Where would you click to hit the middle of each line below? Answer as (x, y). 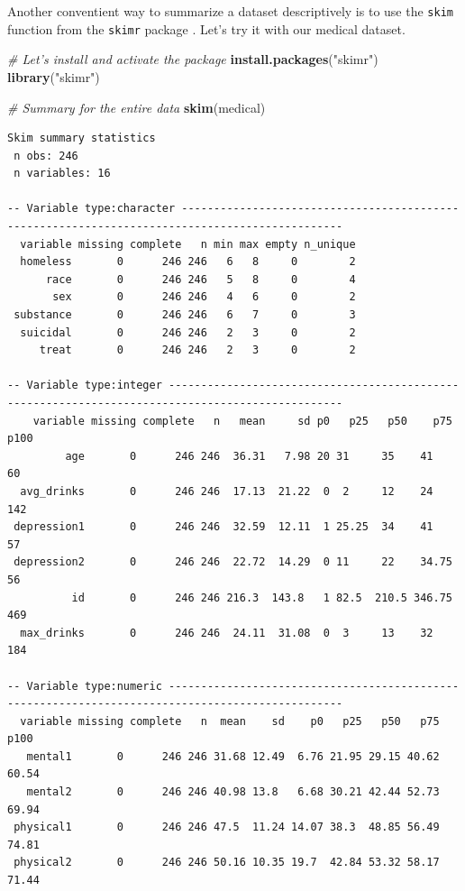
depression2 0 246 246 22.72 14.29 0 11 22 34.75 (233, 562)
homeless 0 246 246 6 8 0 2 (188, 262)
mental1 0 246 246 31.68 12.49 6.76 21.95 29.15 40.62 (233, 756)
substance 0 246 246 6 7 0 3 (185, 315)
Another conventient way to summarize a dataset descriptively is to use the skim (230, 11)
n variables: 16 (62, 174)
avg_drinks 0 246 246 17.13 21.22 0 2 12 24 (227, 491)
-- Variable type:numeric (85, 686)
